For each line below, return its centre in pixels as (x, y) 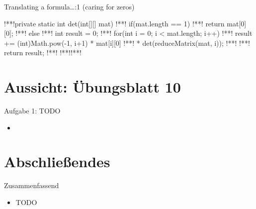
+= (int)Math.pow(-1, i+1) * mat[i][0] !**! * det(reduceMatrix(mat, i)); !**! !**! (127, 43)
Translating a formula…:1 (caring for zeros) (69, 6)
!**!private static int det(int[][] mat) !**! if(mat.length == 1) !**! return (114, 23)
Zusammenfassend (32, 185)
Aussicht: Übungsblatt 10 (92, 87)
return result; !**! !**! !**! (43, 52)
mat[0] (237, 23)
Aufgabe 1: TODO (32, 111)
